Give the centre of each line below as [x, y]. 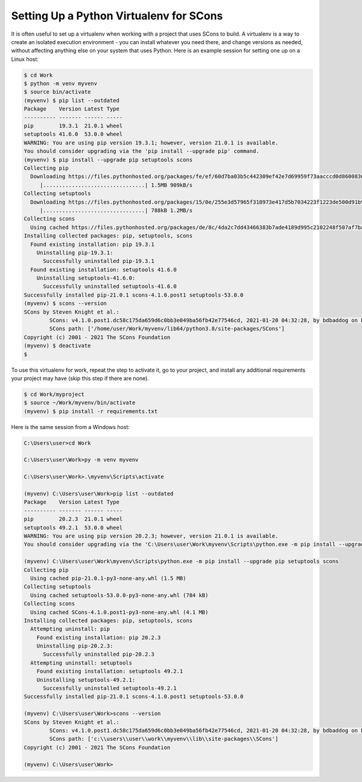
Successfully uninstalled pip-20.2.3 [99, 654]
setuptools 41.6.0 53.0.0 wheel [73, 134]
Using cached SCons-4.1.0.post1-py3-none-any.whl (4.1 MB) [119, 612]
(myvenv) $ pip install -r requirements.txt [91, 411]
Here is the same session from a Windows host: [70, 427]
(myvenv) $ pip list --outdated [72, 100]
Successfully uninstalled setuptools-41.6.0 [110, 286]
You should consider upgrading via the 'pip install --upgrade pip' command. [141, 151]
